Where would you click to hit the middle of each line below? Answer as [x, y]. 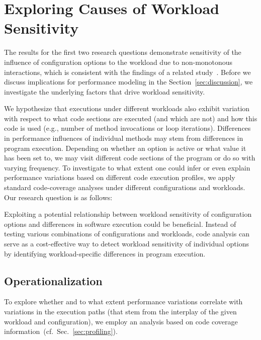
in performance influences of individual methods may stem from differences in [124, 138]
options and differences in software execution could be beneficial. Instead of [120, 224]
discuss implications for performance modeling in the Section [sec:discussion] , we [128, 82]
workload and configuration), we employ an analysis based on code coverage [121, 321]
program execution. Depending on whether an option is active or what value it [125, 148]
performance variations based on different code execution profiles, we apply [120, 177]
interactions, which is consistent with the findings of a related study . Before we [127, 72]
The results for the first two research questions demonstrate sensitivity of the [123, 52]
